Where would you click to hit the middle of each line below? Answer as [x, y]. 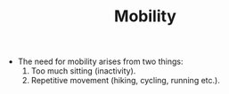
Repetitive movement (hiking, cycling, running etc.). [125, 81]
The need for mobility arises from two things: [100, 62]
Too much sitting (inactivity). [83, 71]
